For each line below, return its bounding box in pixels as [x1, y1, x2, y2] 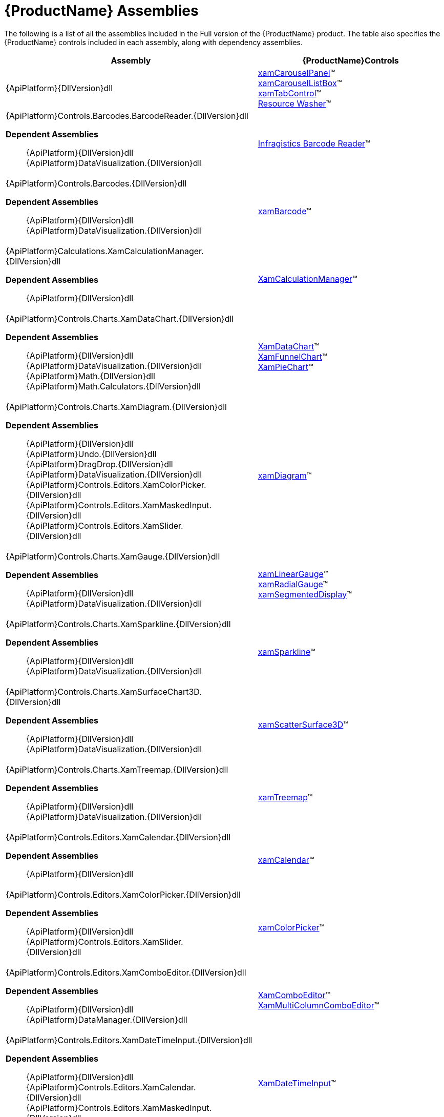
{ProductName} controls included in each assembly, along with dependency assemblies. [4, 37, 303, 47]
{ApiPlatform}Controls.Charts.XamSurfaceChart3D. [6, 686, 202, 697]
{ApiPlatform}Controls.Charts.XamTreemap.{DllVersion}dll [6, 764, 228, 775]
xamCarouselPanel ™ [258, 67, 335, 78]
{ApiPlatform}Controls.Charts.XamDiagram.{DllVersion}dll [6, 401, 227, 412]
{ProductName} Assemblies [4, 2, 199, 19]
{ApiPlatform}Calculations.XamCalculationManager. [6, 245, 204, 256]
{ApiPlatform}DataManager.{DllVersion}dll [26, 1014, 187, 1025]
